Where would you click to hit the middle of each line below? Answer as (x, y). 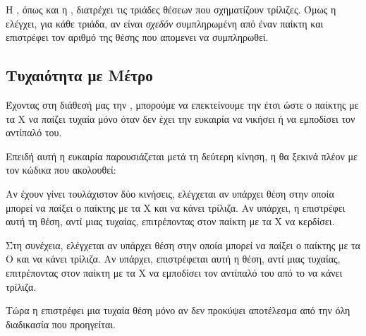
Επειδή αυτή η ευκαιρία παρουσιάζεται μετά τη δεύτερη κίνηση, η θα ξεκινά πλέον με (182, 156)
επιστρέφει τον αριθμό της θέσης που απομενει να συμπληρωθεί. (137, 37)
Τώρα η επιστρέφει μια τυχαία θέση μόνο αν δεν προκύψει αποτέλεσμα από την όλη (178, 310)
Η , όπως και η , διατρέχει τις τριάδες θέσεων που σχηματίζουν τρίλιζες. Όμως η (171, 9)
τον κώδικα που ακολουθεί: (61, 170)
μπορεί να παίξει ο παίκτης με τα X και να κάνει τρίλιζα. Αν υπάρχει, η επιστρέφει (176, 207)
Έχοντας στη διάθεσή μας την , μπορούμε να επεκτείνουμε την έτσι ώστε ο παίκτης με (182, 104)
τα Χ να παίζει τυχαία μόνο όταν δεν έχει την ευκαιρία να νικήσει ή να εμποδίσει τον (181, 118)
